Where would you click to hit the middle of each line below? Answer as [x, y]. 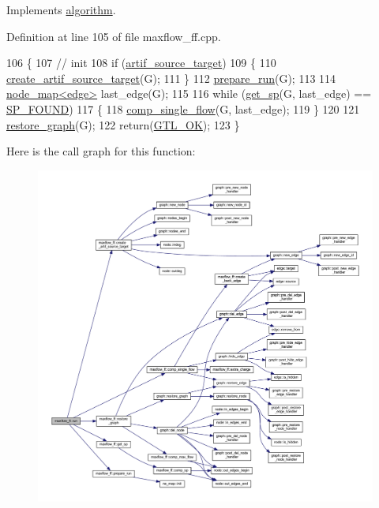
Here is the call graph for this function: [101, 151]
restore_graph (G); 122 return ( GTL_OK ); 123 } [123, 124]
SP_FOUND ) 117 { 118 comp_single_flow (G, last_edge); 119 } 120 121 [183, 108]
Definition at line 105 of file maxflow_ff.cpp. [114, 36]
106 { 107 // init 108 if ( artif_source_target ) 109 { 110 [141, 63]
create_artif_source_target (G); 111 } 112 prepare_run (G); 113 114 [171, 78]
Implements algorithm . [61, 9]
